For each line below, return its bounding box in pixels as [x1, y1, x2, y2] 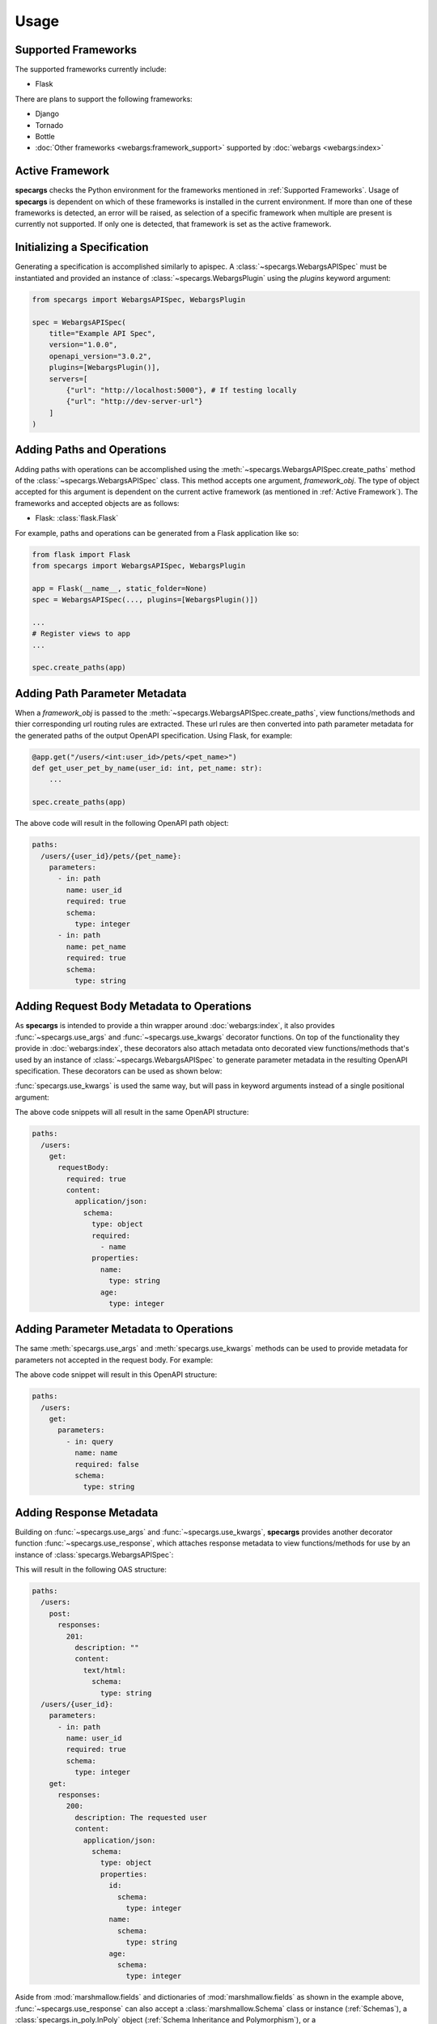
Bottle [35, 132, 56, 142]
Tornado [35, 120, 64, 130]
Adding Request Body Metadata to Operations [15, 1000, 252, 1014]
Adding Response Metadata [15, 1506, 159, 1520]
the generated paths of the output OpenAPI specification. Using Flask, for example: [15, 730, 293, 740]
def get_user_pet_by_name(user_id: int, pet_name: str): [32, 763, 263, 773]
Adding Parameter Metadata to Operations [15, 1322, 234, 1336]
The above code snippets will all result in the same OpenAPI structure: [15, 1108, 249, 1117]
